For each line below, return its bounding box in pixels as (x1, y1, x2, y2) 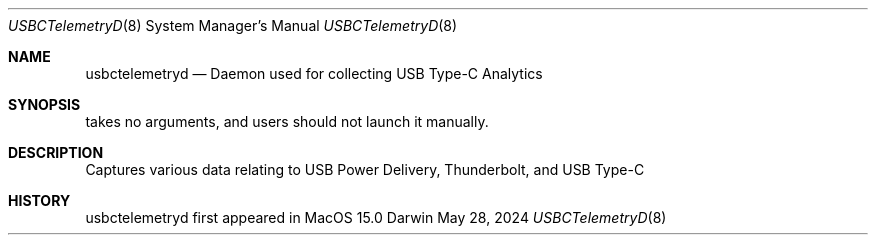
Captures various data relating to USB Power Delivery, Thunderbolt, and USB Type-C (85, 161, 645, 178)
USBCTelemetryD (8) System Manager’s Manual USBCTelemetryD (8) (8, 17, 458, 34)
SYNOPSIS (8, 96, 81, 113)
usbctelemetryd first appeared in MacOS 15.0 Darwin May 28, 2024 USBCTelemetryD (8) (85, 209, 667, 226)
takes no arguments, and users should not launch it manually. (85, 113, 489, 130)
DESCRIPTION (8, 144, 104, 161)
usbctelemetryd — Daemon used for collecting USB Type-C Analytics (85, 65, 543, 82)
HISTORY (8, 192, 71, 209)
